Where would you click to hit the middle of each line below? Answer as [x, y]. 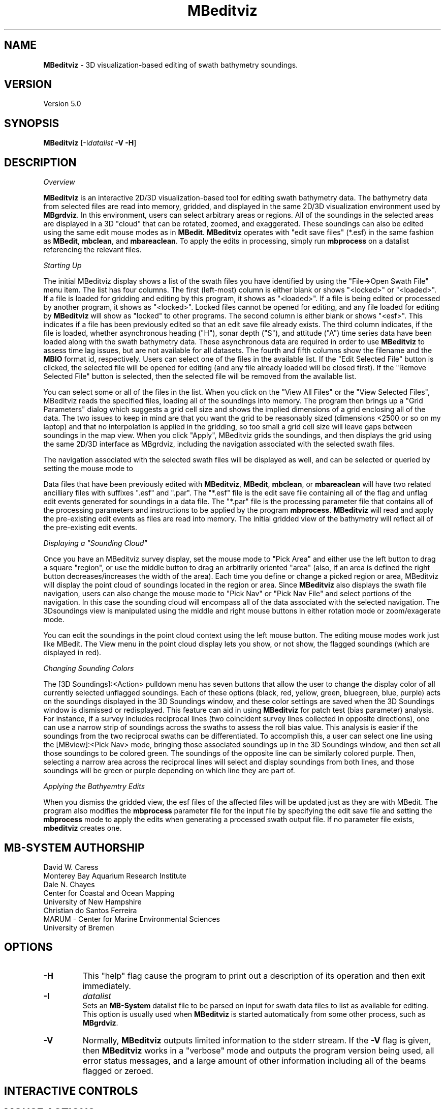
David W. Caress [71, 867]
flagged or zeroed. [118, 1071]
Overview [59, 182]
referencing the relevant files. [92, 250]
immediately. [107, 986]
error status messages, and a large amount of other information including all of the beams [254, 1060]
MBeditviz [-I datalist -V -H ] [90, 143]
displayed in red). [72, 653]
